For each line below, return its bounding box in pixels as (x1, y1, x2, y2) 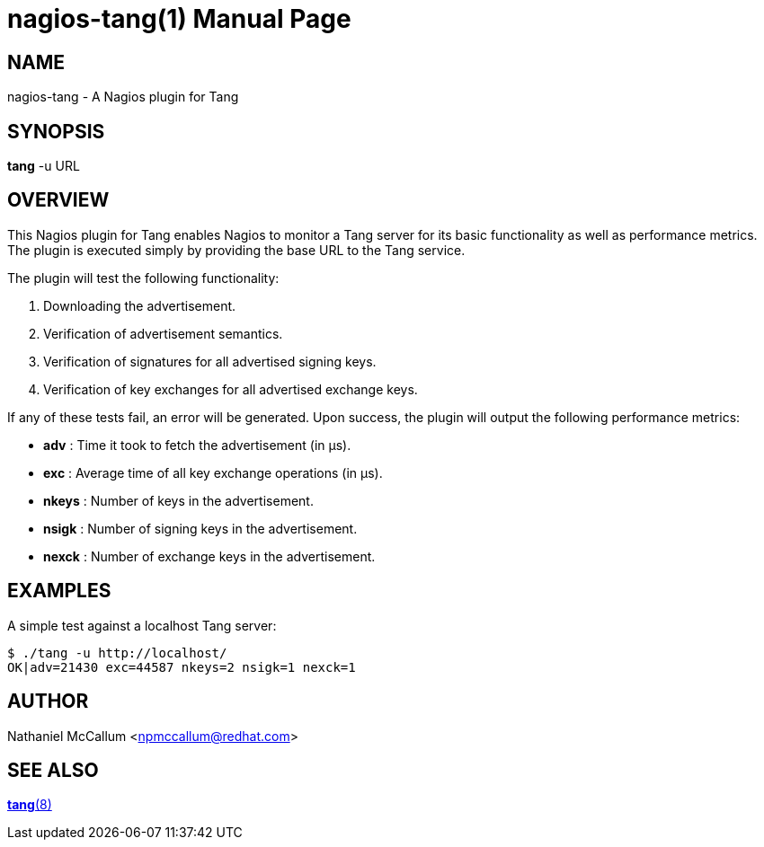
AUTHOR (7, 690, 89, 713)
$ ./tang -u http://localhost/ (7, 645, 227, 660)
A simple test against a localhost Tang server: (7, 617, 277, 633)
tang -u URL (7, 158, 80, 174)
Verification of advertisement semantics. (43, 325, 283, 341)
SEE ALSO (7, 758, 99, 781)
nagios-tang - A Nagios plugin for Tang (7, 89, 239, 105)
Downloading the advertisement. (43, 297, 236, 313)
